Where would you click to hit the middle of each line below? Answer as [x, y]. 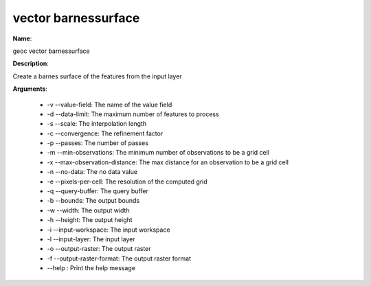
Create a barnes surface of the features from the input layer [97, 76]
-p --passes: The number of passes [98, 143]
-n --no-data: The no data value [92, 172]
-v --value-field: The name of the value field [110, 104]
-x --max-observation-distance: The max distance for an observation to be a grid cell [168, 162]
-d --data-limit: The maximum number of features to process [133, 114]
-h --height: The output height [90, 220]
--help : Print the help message [91, 268]
